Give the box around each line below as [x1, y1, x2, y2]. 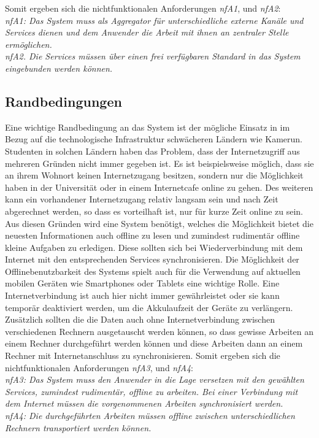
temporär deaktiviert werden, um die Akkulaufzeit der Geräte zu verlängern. [5, 301, 293, 313]
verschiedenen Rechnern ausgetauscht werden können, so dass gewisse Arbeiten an [5, 325, 313, 337]
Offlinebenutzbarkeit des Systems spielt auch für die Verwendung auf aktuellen [5, 264, 301, 277]
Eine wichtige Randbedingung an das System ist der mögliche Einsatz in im [5, 120, 290, 133]
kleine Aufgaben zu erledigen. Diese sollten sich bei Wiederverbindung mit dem [5, 240, 303, 253]
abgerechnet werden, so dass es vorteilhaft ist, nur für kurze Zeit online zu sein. [5, 204, 304, 217]
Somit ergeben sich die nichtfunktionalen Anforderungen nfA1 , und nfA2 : [5, 2, 281, 14]
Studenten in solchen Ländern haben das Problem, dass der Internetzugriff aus [5, 144, 300, 157]
